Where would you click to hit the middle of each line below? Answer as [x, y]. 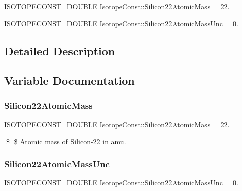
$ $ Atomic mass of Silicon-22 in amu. [66, 141]
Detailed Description [60, 50]
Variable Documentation [70, 80]
